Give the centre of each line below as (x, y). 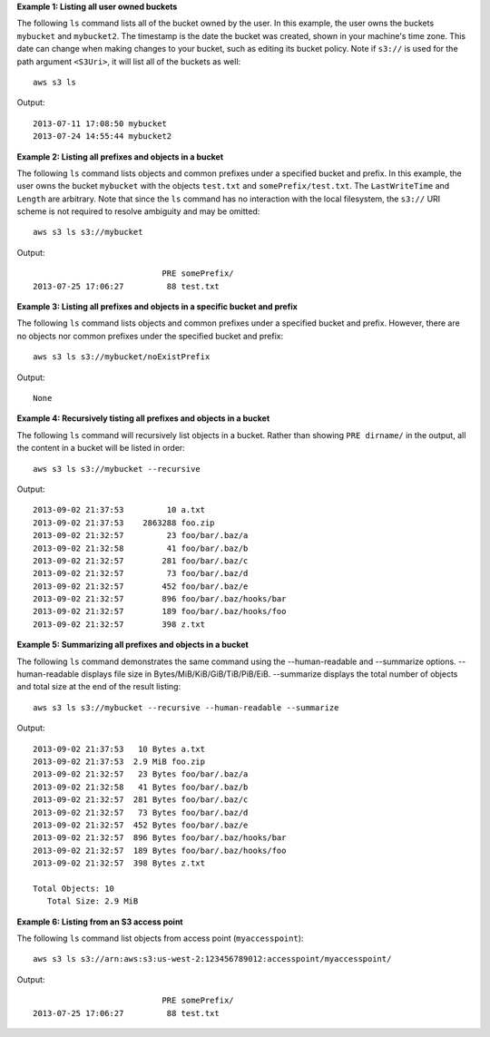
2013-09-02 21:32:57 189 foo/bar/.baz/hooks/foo (160, 611)
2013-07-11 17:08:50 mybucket (100, 123)
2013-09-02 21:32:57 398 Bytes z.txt (119, 863)
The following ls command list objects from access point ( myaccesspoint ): (160, 938)
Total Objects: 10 (74, 888)
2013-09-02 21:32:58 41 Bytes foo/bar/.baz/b (141, 787)
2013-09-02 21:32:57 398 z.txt (119, 624)
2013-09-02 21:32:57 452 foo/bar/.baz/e (141, 586)
